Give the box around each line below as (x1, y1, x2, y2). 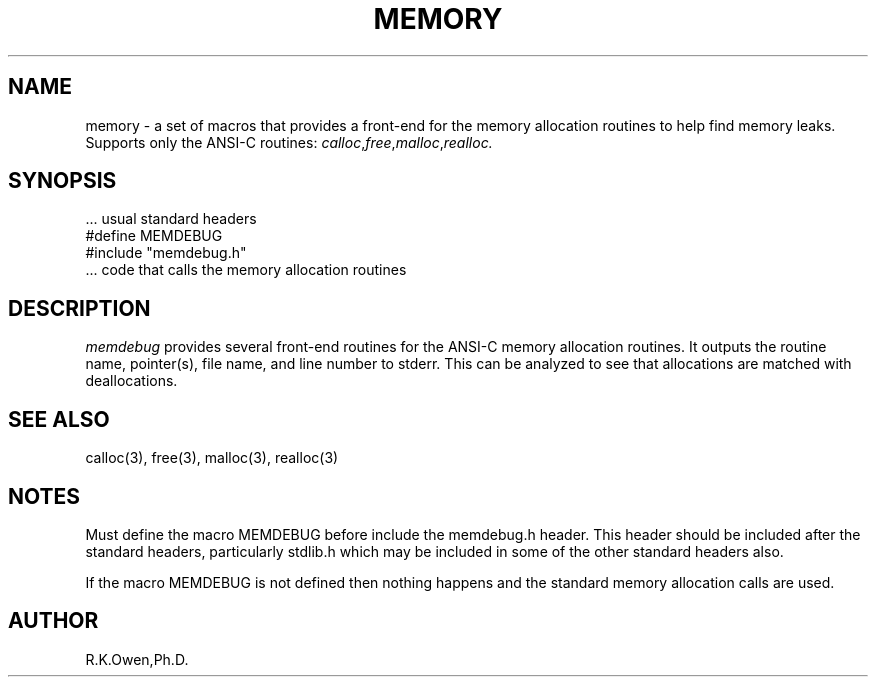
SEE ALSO (8, 406, 110, 432)
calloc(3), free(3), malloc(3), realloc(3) (85, 449, 339, 467)
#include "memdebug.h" (85, 244, 247, 262)
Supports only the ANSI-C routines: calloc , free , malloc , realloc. (85, 133, 493, 151)
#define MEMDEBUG (85, 227, 223, 245)
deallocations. (85, 372, 178, 390)
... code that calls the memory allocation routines (85, 261, 407, 279)
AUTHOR (8, 608, 99, 634)
